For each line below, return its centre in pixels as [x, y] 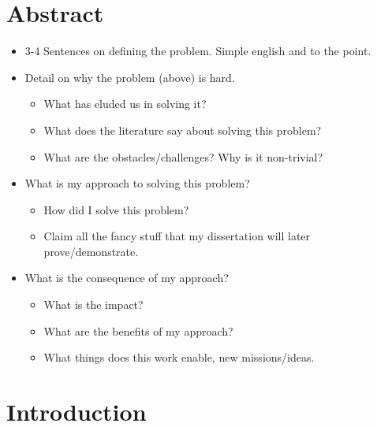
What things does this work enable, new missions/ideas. [179, 357]
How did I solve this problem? [116, 209]
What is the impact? [93, 304]
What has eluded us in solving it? [125, 104]
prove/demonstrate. [91, 251]
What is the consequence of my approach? [127, 278]
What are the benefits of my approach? [138, 330]
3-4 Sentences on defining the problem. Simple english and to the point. [198, 51]
